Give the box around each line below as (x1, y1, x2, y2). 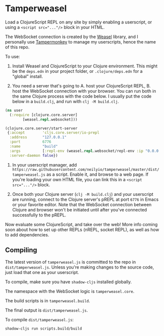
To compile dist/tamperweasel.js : (5, 316, 74, 322)
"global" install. (12, 73, 43, 79)
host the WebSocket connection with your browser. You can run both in (12, 88, 156, 94)
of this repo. (5, 44, 30, 50)
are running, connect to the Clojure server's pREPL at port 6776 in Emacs (12, 196, 159, 202)
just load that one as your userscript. (5, 269, 79, 275)
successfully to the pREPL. (12, 212, 67, 218)
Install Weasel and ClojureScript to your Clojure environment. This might (12, 63, 158, 69)
